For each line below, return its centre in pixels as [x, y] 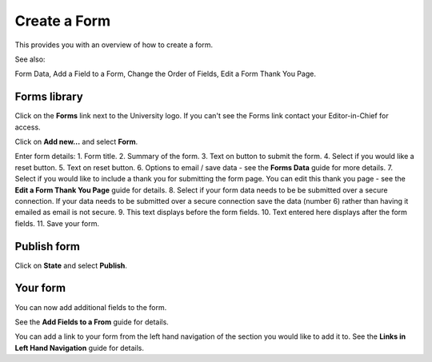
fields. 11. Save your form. [57, 223]
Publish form [47, 247]
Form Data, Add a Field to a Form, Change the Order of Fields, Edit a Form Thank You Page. [165, 74]
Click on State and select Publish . [71, 265]
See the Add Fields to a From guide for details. [92, 322]
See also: [30, 59]
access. [28, 127]
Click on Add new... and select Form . [76, 142]
